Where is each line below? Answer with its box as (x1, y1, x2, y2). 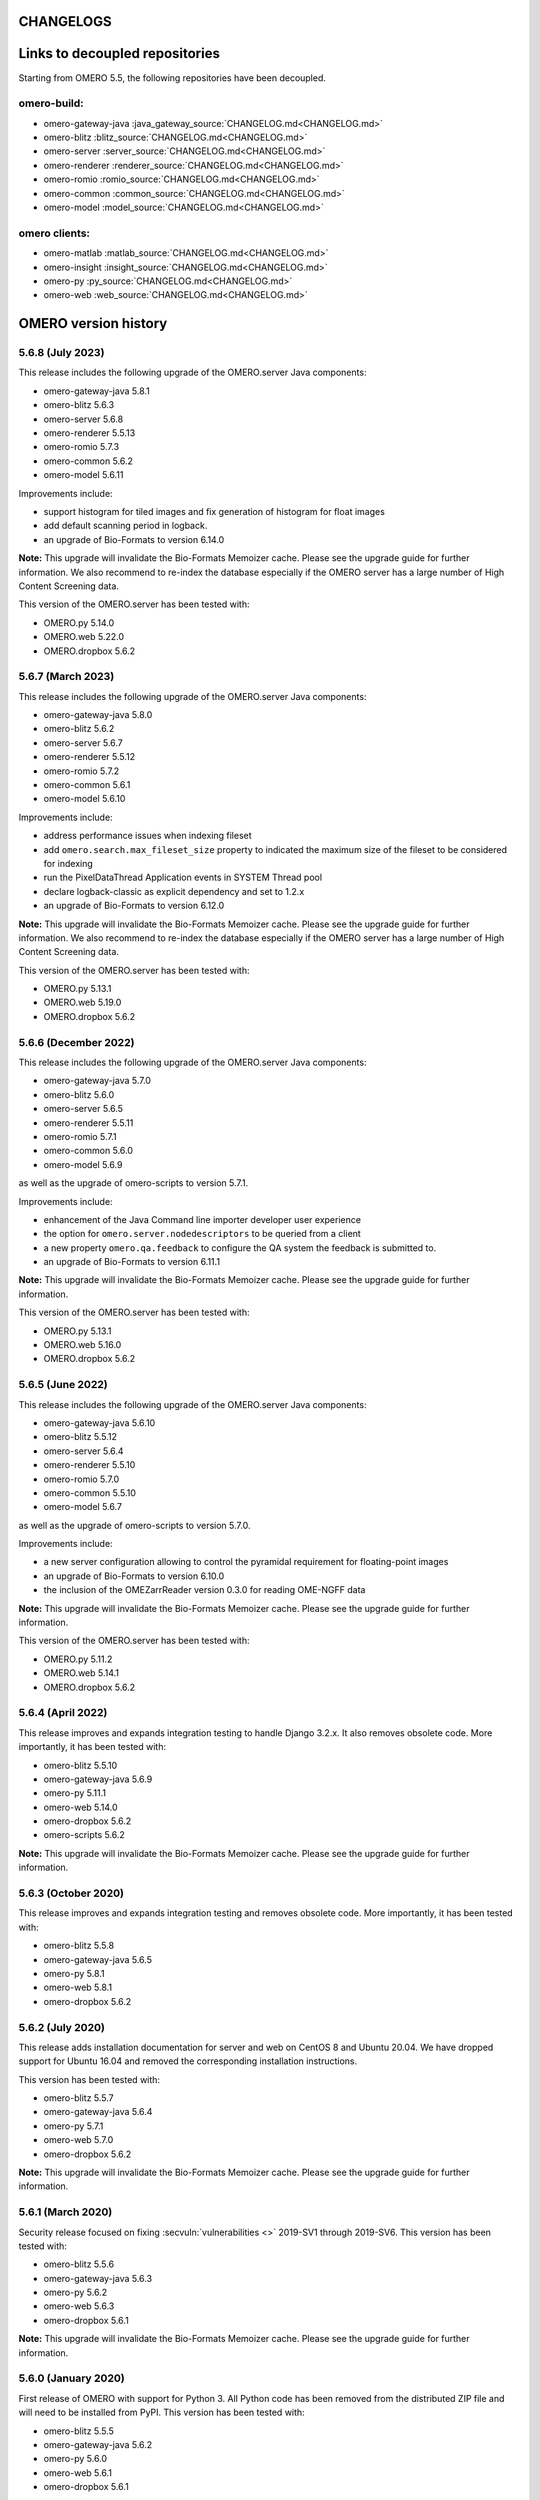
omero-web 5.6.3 (43, 2300, 115, 2312)
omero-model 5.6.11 (43, 469, 124, 481)
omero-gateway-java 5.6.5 (43, 1953, 152, 1965)
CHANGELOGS (18, 13, 112, 30)
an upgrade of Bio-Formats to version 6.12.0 (43, 900, 225, 912)
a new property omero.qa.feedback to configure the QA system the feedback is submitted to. (43, 1241, 437, 1254)
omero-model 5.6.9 (43, 1158, 123, 1170)
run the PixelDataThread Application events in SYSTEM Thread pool (43, 871, 323, 884)
